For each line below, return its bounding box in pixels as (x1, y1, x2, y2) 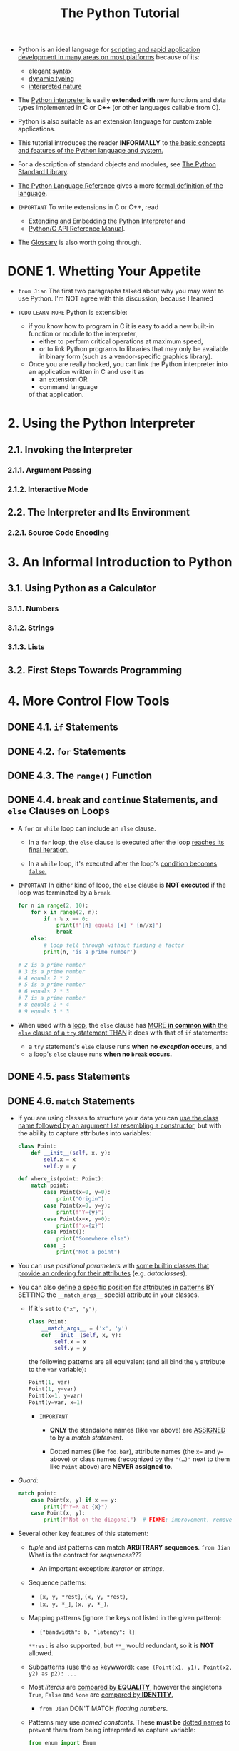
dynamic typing (28, 74, 75, 83)
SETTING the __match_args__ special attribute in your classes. (17, 1290, 200, 1299)
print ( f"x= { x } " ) (56, 1222, 105, 1229)
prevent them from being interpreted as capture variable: (28, 1726, 196, 1735)
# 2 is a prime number (17, 961, 86, 968)
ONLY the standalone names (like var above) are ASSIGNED (49, 1425, 226, 1434)
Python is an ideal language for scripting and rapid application (17, 45, 201, 54)
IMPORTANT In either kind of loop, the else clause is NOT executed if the (17, 880, 226, 889)
